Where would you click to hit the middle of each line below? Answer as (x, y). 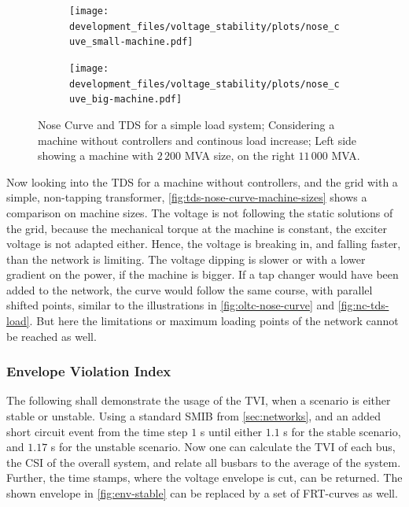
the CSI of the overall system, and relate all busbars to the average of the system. (204, 462)
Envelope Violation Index (89, 371)
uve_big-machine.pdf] (126, 100)
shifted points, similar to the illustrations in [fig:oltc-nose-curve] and (171, 305)
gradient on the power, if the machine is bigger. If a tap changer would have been (203, 274)
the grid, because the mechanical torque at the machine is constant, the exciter (197, 228)
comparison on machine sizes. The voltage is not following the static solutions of (200, 212)
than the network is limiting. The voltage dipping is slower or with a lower (186, 259)
